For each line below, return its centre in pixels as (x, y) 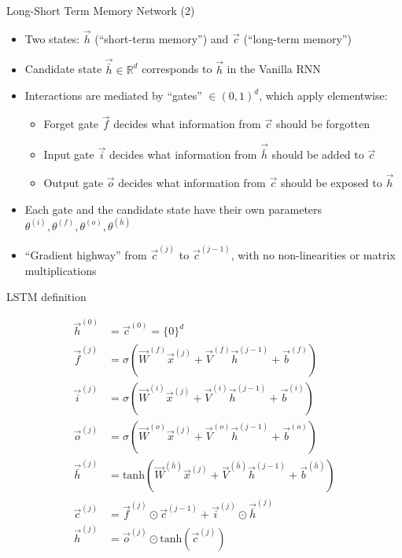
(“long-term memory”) (297, 38)
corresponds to (177, 69)
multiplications (61, 270)
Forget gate (71, 124)
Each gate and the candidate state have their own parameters (173, 209)
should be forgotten (323, 124)
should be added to (318, 154)
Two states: (52, 38)
